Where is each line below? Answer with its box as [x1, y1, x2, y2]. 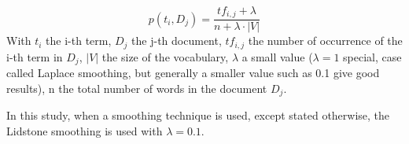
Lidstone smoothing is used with [6, 123, 163, 139]
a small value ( [241, 48, 313, 65]
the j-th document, [131, 32, 222, 49]
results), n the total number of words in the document [6, 79, 267, 96]
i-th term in [6, 48, 63, 65]
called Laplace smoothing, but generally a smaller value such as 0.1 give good [6, 65, 380, 81]
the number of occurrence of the [248, 32, 403, 49]
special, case [343, 48, 402, 65]
